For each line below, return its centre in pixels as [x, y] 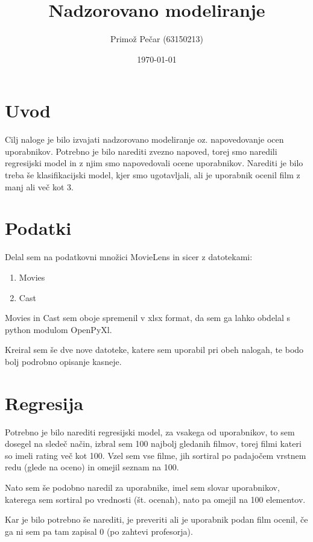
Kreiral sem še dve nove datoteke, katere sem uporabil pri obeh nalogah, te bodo [154, 350]
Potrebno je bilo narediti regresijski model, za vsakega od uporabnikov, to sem [150, 431]
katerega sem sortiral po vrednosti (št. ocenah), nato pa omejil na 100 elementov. [155, 499]
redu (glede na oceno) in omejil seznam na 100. [92, 467]
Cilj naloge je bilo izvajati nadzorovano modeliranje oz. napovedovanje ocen [144, 139]
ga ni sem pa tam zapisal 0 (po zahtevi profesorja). [99, 531]
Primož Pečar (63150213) [157, 39]
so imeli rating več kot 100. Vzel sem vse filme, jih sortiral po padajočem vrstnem [156, 455]
